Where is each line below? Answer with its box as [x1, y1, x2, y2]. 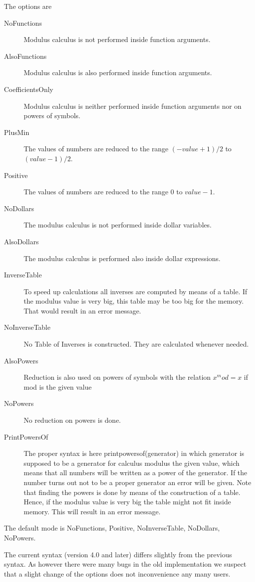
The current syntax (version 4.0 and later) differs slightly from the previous [4, 549, 232, 559]
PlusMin [4, 127, 30, 137]
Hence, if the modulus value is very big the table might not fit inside [24, 496, 231, 507]
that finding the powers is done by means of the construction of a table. [24, 487, 241, 497]
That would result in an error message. [24, 305, 141, 315]
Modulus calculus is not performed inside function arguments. [24, 34, 211, 45]
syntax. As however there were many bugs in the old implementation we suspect [4, 559, 247, 569]
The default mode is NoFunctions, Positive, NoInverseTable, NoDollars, [4, 523, 220, 533]
